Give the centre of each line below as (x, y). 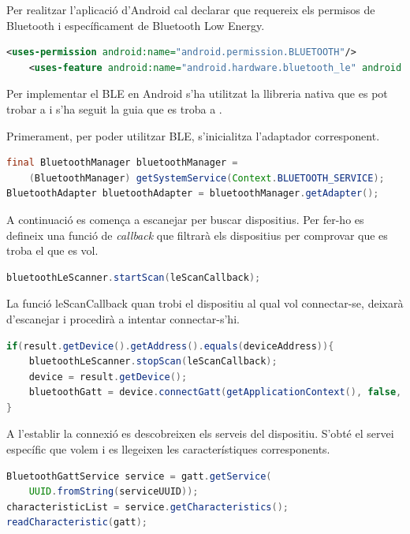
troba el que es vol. (52, 250)
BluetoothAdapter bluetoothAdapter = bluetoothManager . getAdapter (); (193, 194)
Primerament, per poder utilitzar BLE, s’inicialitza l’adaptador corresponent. (193, 135)
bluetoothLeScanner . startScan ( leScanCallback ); (134, 277)
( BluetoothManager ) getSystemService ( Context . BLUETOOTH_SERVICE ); (207, 178)
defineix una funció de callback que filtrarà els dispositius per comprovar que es (197, 235)
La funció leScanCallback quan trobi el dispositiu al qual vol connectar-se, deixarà (205, 303)
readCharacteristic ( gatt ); (77, 523)
